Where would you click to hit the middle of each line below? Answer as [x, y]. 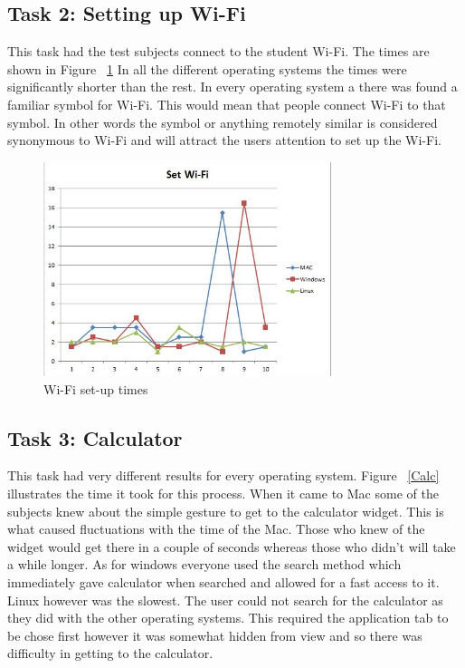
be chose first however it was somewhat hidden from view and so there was [215, 635]
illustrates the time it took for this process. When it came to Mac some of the [223, 494]
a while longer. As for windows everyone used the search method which [204, 564]
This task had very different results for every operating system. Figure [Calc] [223, 475]
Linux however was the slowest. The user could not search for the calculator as [225, 600]
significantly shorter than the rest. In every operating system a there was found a [232, 87]
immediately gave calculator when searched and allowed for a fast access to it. [223, 582]
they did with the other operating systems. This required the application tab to [228, 618]
